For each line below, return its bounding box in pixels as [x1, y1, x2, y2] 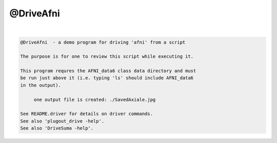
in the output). [20, 82, 62, 88]
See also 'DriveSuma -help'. [20, 126, 94, 131]
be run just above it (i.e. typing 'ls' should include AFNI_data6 [20, 75, 194, 81]
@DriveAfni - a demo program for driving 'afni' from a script [20, 39, 186, 45]
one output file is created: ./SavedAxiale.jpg [33, 96, 156, 103]
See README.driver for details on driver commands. [20, 111, 153, 117]
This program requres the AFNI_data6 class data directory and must [20, 68, 196, 74]
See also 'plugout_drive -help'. [20, 118, 105, 124]
